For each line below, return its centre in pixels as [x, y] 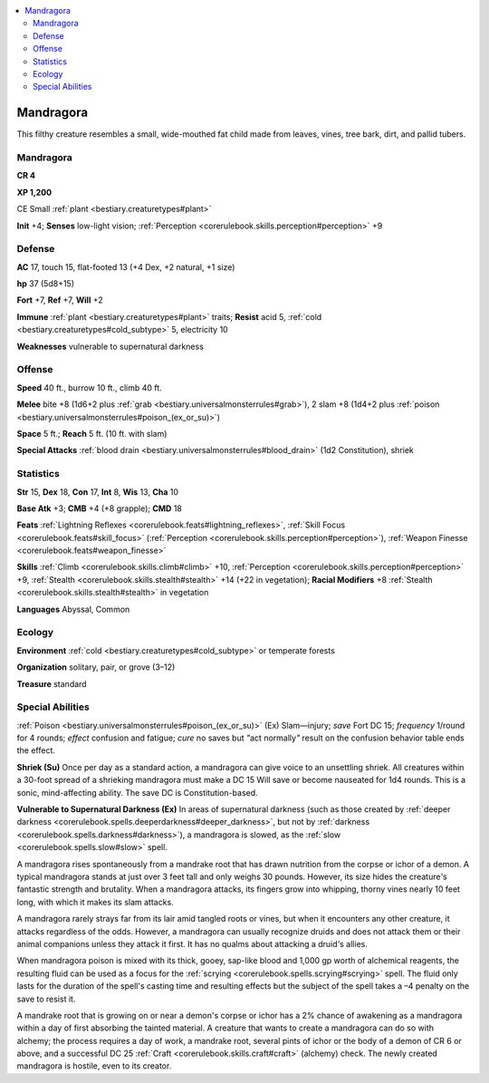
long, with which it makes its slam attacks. [95, 902]
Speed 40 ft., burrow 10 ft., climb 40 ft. [89, 387]
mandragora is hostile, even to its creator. [94, 1066]
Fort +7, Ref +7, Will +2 [60, 300]
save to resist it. [46, 999]
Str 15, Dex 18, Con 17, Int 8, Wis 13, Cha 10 [98, 492]
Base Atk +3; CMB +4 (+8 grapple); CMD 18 [100, 508]
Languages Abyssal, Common [73, 609]
